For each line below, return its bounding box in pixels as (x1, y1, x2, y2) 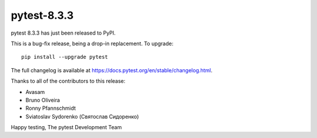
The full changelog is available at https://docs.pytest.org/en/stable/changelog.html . (11, 66, 213, 73)
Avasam (25, 88, 45, 95)
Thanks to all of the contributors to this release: (11, 78, 126, 85)
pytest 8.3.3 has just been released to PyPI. (11, 29, 116, 36)
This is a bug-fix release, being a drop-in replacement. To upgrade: (11, 40, 174, 47)
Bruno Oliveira (25, 96, 60, 103)
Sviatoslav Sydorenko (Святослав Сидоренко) (25, 113, 139, 120)
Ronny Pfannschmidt (25, 105, 76, 112)
